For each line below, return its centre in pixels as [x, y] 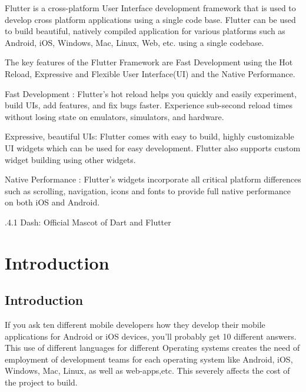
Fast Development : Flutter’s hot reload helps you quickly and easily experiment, [151, 93]
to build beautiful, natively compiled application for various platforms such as [145, 31]
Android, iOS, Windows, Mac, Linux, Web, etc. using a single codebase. [134, 42]
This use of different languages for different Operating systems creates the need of [152, 348]
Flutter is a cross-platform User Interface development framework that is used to [150, 8]
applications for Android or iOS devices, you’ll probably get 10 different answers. [151, 336]
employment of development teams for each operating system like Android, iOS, [149, 359]
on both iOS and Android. [52, 202]
